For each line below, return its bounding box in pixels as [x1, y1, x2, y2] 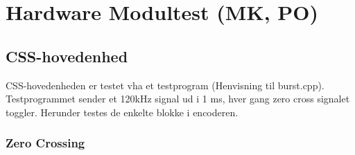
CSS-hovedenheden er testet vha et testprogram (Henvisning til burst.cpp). [6, 77, 324, 92]
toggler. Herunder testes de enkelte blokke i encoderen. [6, 104, 239, 119]
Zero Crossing [6, 134, 85, 152]
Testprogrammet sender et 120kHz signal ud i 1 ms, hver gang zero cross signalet [6, 91, 350, 106]
